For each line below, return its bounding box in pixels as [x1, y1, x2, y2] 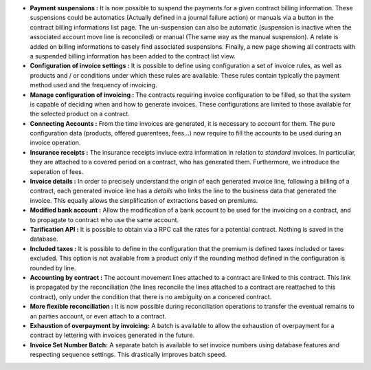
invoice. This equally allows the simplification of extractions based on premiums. [30, 196, 258, 204]
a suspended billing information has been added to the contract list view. [30, 52, 236, 60]
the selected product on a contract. [30, 110, 130, 118]
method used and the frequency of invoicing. [30, 81, 157, 89]
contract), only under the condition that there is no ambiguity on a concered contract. [30, 292, 272, 301]
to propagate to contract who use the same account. [30, 215, 179, 224]
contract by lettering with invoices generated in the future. [30, 331, 195, 340]
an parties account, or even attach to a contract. [30, 312, 167, 320]
